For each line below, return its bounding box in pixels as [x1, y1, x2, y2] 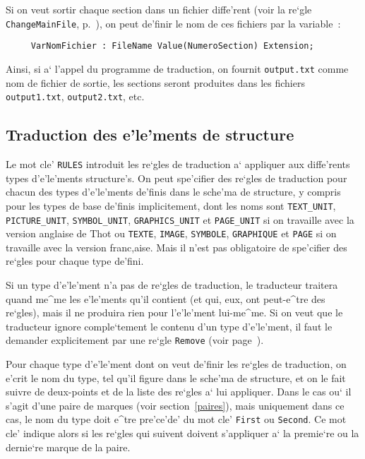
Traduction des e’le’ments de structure [6, 124, 294, 145]
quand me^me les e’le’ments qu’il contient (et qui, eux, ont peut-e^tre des [6, 291, 325, 306]
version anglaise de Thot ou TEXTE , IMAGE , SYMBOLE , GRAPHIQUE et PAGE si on [6, 226, 337, 241]
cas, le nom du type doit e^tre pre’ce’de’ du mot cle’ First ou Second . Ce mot [6, 412, 347, 427]
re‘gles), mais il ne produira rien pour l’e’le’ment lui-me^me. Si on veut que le [6, 305, 343, 320]
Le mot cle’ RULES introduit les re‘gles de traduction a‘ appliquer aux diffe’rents [6, 157, 350, 172]
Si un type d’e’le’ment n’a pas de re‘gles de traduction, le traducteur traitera [6, 278, 338, 292]
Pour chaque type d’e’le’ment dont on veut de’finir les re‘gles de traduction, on [6, 357, 347, 371]
